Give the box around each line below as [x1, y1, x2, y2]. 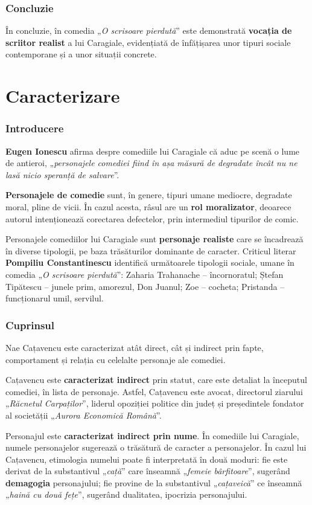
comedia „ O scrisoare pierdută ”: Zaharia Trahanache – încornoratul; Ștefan [5, 268, 284, 280]
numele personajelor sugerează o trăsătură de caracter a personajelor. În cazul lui [5, 441, 307, 454]
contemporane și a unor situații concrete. [5, 48, 157, 60]
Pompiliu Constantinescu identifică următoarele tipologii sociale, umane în [5, 256, 294, 269]
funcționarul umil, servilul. [5, 292, 104, 304]
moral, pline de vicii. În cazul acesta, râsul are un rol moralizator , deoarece [5, 200, 291, 213]
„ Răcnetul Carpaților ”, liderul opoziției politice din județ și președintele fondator [5, 397, 304, 410]
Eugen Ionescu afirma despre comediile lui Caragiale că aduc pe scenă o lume [5, 144, 300, 157]
